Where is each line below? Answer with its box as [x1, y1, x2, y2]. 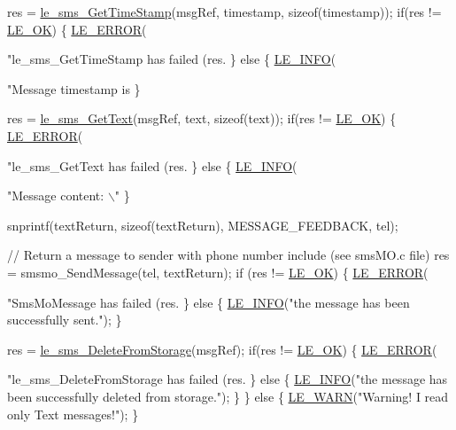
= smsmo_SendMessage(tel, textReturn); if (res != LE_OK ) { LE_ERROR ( [7, 262, 429, 281]
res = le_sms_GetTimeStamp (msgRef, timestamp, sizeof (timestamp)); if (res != [7, 3, 442, 20]
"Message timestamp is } [7, 79, 141, 98]
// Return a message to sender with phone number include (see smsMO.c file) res [7, 246, 450, 264]
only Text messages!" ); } [7, 404, 139, 423]
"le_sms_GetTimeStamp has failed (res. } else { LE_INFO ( [7, 50, 336, 68]
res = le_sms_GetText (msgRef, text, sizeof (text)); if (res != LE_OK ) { [7, 109, 397, 128]
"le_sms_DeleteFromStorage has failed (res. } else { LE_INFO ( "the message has [7, 370, 448, 388]
